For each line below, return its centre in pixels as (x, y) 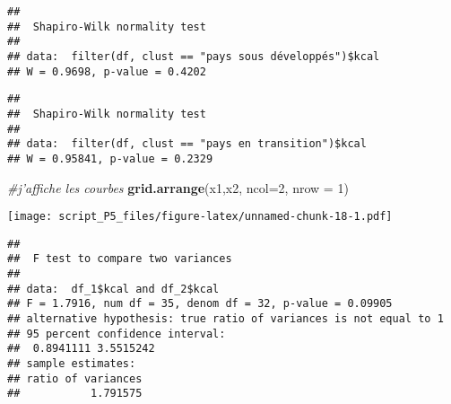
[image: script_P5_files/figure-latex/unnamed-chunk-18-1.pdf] (200, 217)
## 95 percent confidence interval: (117, 334)
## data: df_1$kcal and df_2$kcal (113, 289)
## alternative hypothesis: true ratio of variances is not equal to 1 (225, 319)
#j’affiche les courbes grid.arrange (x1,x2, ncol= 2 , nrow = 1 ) (178, 187)
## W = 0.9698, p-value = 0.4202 (107, 71)
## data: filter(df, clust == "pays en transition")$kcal (187, 144)
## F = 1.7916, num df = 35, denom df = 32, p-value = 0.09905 (200, 304)
